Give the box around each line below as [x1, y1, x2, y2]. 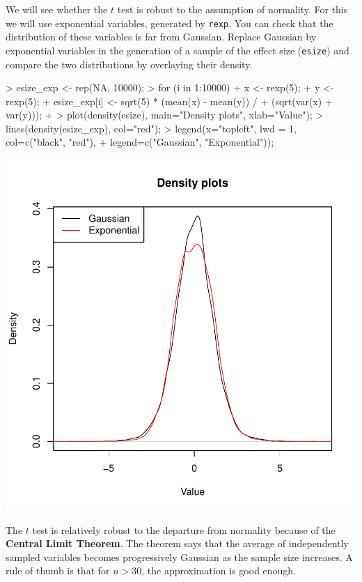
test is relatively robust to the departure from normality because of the [32, 522, 336, 537]
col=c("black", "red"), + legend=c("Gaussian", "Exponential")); [6, 135, 274, 149]
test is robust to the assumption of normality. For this [117, 2, 348, 16]
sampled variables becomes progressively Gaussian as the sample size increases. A [6, 549, 353, 564]
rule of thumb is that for [6, 563, 110, 578]
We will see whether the [6, 2, 108, 16]
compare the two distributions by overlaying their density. [6, 56, 253, 71]
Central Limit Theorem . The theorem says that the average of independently [6, 536, 349, 551]
